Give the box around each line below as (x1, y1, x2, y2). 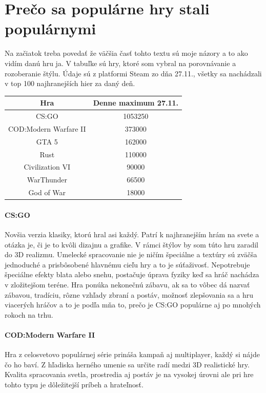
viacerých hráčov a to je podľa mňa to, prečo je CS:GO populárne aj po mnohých (5, 299, 261, 310)
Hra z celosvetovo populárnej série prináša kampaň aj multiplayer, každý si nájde (5, 349, 260, 360)
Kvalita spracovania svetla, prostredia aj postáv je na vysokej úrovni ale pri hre (5, 369, 254, 380)
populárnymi (5, 18, 96, 39)
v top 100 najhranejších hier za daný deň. (5, 78, 135, 89)
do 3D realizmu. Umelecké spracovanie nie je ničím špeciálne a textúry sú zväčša (5, 249, 257, 260)
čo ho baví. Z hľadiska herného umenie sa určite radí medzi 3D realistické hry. (5, 359, 250, 369)
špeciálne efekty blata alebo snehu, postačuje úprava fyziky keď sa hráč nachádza (5, 269, 259, 280)
